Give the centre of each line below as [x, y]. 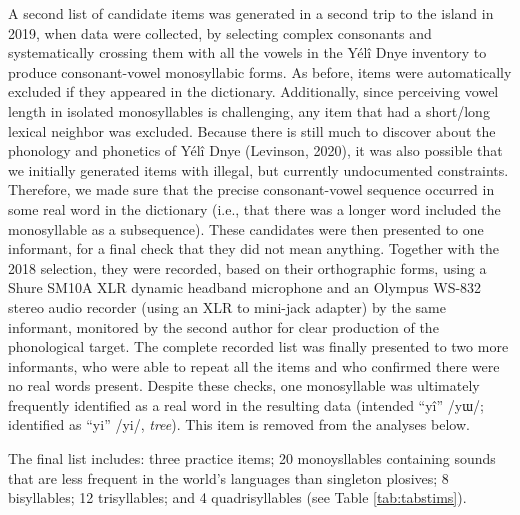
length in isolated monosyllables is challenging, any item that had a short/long [249, 110]
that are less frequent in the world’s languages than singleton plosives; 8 [228, 477]
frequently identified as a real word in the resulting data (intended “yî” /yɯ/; [246, 404]
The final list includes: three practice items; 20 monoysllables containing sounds [252, 458]
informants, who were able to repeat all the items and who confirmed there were [254, 365]
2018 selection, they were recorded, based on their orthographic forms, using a [247, 267]
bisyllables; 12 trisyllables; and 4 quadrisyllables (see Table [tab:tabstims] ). [237, 497]
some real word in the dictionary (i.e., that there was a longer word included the [254, 208]
